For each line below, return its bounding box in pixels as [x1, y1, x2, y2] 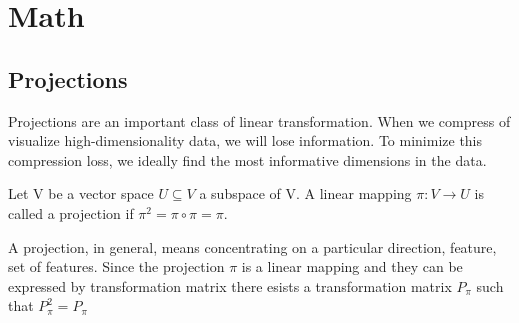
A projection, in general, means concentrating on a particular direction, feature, [8, 236, 497, 257]
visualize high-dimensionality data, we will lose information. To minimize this [8, 130, 483, 151]
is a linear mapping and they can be [241, 256, 463, 277]
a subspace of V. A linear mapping [199, 183, 412, 204]
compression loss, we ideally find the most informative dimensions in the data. [8, 149, 487, 170]
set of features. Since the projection [8, 256, 225, 277]
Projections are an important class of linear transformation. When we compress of [8, 110, 511, 131]
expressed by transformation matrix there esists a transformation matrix [8, 275, 452, 296]
